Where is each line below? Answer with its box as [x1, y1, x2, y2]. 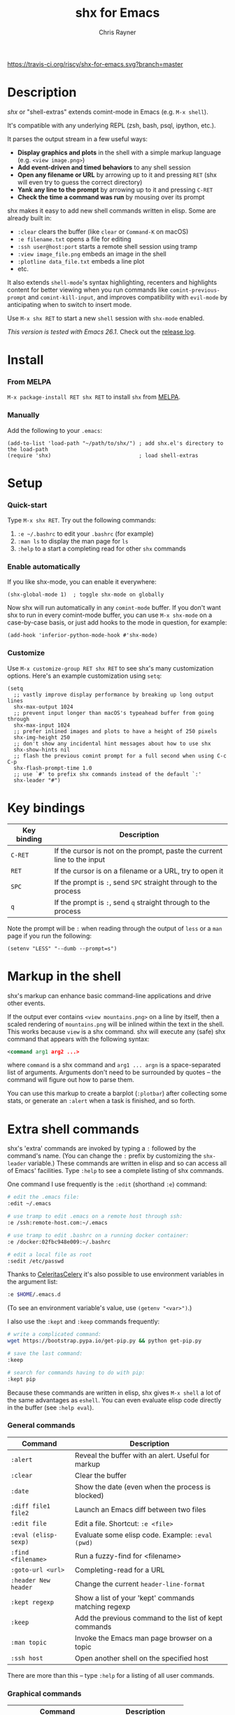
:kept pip [7, 1376, 36, 1383]
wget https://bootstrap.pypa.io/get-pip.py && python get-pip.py [7, 1337, 201, 1344]
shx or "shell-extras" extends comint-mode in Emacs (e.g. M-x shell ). [7, 107, 208, 116]
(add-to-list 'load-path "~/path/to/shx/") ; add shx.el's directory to [7, 439, 224, 447]
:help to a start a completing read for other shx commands [17, 544, 187, 553]
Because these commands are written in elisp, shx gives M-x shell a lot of [7, 1388, 222, 1397]
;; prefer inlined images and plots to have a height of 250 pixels [13, 727, 218, 735]
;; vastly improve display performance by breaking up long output [13, 691, 215, 698]
